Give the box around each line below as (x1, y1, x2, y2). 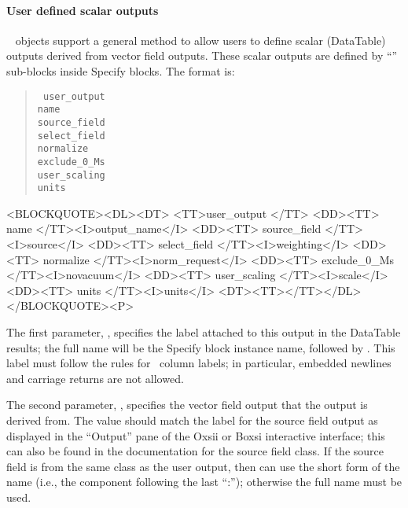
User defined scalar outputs (6, 2, 159, 18)
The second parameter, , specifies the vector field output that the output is (6, 396, 368, 413)
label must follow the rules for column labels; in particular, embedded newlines (6, 355, 391, 371)
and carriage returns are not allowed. (6, 370, 184, 386)
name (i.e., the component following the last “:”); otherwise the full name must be (6, 473, 402, 490)
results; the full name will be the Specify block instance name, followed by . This (6, 339, 395, 355)
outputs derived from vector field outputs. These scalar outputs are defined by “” (6, 47, 398, 64)
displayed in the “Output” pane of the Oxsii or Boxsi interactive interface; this (6, 427, 385, 444)
